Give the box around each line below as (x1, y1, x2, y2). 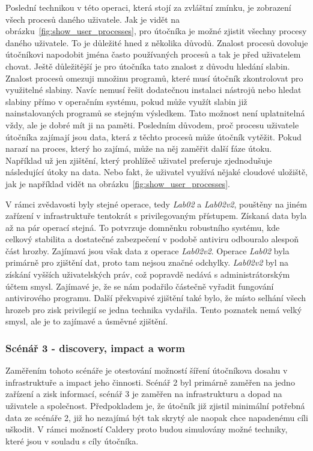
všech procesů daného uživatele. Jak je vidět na (5, 13, 180, 25)
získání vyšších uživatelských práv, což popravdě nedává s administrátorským (5, 268, 290, 281)
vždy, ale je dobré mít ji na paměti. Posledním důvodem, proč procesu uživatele (5, 118, 299, 131)
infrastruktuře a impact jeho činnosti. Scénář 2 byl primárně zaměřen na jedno (5, 375, 295, 388)
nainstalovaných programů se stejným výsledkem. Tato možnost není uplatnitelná (5, 107, 305, 119)
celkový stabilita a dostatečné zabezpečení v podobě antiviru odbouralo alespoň (5, 233, 299, 245)
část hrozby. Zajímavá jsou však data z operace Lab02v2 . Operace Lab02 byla (5, 244, 290, 257)
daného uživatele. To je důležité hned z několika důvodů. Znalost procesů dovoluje (5, 36, 308, 49)
